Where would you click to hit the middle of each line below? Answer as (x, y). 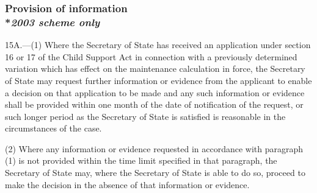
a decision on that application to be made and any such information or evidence (155, 92)
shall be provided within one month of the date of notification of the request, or (154, 104)
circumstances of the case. (53, 128)
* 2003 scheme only (53, 22)
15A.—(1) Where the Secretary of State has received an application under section (158, 45)
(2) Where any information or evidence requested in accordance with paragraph (154, 148)
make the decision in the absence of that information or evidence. (127, 184)
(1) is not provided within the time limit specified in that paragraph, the (141, 160)
